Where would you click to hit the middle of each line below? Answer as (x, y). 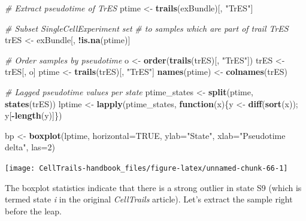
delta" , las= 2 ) (30, 147)
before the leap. (33, 211)
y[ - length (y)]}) (34, 115)
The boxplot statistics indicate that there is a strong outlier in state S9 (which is (153, 187)
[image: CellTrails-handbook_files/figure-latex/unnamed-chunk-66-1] (146, 168)
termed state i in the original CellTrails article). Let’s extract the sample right (149, 199)
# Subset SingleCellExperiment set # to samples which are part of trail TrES (147, 28)
